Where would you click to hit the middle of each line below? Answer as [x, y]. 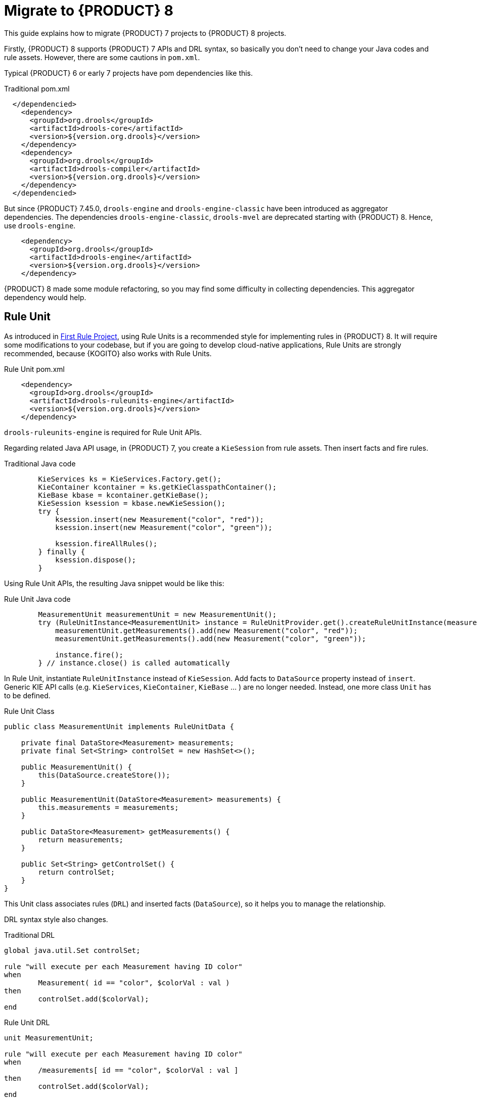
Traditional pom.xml [37, 88]
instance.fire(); [89, 655]
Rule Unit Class [29, 711]
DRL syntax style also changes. [56, 919]
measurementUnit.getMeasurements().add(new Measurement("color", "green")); [211, 638]
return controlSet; [77, 872]
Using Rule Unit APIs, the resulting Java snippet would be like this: [114, 583]
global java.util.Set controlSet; [72, 950]
